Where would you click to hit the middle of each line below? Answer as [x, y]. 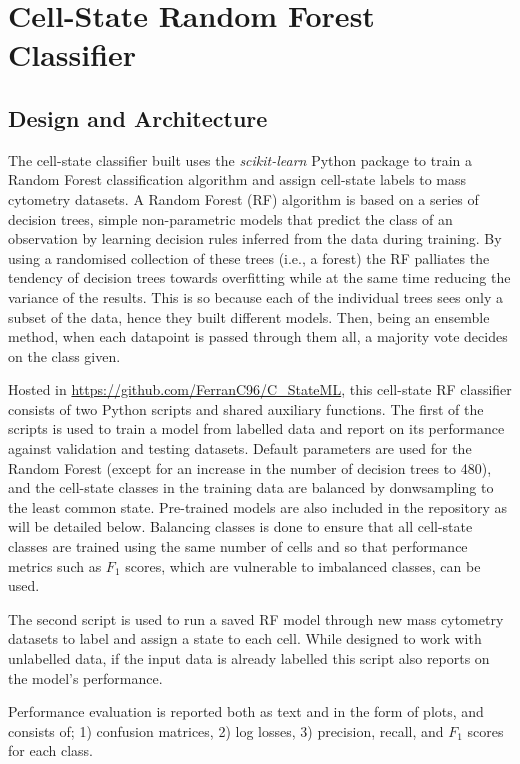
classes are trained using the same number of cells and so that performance [238, 546]
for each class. [50, 750]
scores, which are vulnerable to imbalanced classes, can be [303, 565]
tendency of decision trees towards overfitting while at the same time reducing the [259, 277]
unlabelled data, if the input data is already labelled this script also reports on [249, 658]
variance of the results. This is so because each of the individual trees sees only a [256, 296]
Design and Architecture [138, 117]
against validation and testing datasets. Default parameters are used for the [240, 448]
